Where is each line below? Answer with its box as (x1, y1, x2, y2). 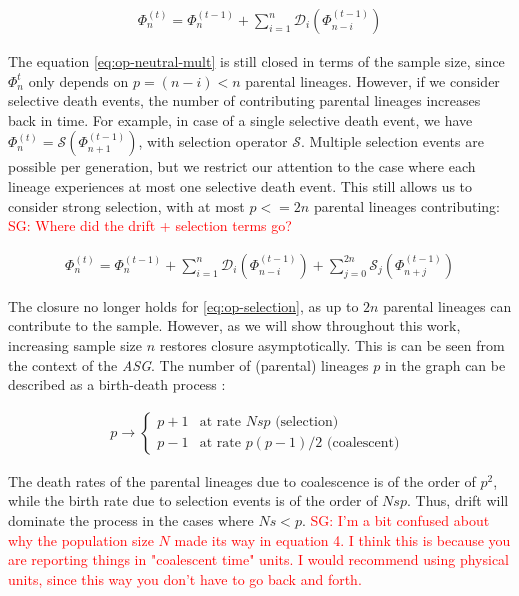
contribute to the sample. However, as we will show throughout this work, (8, 315, 461, 336)
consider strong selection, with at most (8, 195, 245, 216)
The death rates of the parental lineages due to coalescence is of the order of (8, 470, 476, 491)
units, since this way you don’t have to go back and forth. (8, 568, 362, 589)
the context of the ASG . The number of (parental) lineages (8, 354, 369, 375)
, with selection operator (138, 131, 288, 152)
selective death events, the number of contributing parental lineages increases (8, 90, 481, 111)
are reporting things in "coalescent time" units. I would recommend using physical (8, 549, 510, 570)
